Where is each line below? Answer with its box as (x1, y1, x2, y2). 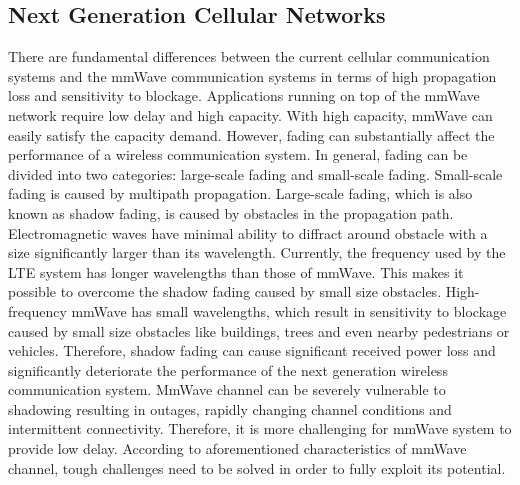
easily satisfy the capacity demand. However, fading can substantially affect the (8, 124, 495, 145)
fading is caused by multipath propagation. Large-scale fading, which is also (8, 183, 473, 204)
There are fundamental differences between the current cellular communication (8, 46, 490, 67)
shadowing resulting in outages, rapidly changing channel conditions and (8, 398, 452, 419)
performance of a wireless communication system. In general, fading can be (8, 144, 468, 165)
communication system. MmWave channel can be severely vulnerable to (8, 379, 446, 400)
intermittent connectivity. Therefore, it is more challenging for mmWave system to (8, 418, 512, 439)
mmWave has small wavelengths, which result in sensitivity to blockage (71, 300, 507, 321)
